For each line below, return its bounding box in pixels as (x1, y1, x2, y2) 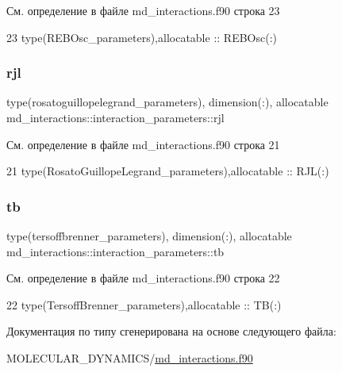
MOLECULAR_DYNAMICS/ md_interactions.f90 (6, 349, 253, 366)
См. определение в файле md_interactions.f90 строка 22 (6, 270, 280, 286)
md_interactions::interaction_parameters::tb (6, 243, 225, 259)
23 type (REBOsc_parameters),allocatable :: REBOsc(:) (6, 29, 277, 45)
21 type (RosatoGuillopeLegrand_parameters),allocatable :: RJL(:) (6, 163, 329, 179)
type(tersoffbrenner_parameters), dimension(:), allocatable (6, 228, 292, 244)
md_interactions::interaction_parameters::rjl (6, 109, 225, 125)
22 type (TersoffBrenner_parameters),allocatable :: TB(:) (6, 296, 282, 313)
